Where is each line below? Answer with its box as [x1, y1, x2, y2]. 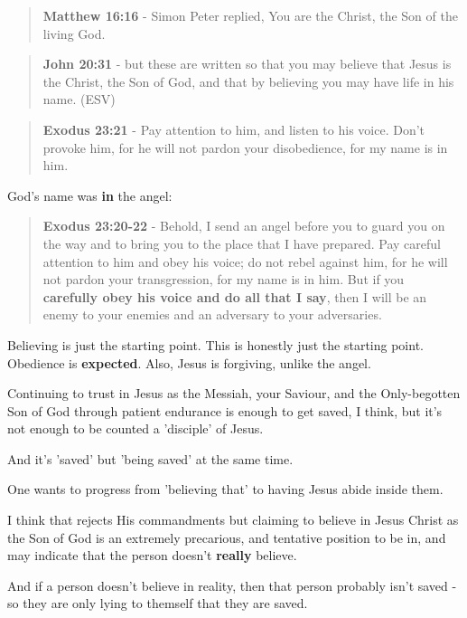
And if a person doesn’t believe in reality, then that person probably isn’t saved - [7, 575, 457, 594]
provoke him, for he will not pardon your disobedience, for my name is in [42, 138, 448, 157]
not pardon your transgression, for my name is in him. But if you [42, 270, 405, 289]
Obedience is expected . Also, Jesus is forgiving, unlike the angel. [7, 353, 371, 372]
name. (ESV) [42, 90, 116, 109]
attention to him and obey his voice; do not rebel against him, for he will [42, 252, 448, 271]
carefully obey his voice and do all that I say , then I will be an [42, 287, 427, 306]
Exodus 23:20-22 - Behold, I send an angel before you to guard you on [42, 216, 445, 235]
